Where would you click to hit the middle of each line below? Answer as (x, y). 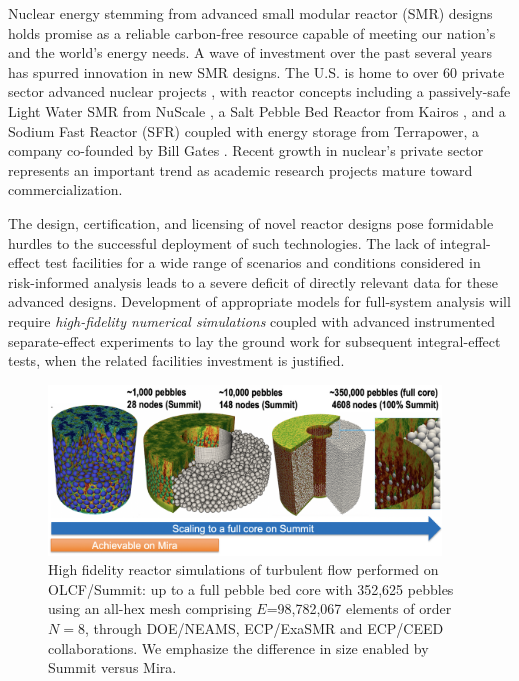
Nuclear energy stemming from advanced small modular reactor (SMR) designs (250, 13)
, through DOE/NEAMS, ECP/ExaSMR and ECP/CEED (264, 628)
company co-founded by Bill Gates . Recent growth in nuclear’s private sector (246, 150)
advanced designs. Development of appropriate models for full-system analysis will (259, 301)
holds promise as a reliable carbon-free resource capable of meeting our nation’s (252, 32)
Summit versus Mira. (112, 667)
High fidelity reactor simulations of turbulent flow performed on (243, 569)
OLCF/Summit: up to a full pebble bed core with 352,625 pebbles (251, 588)
